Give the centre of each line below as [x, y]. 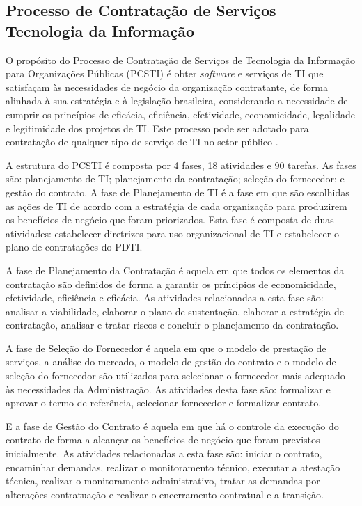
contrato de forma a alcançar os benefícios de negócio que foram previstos [163, 440]
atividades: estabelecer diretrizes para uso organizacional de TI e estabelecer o [172, 233]
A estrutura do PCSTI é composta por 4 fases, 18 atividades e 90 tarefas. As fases [181, 165]
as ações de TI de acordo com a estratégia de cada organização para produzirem [176, 206]
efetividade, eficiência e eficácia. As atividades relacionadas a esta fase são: [165, 298]
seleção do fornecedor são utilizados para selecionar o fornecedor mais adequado [175, 375]
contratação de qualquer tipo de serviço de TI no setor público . [142, 142]
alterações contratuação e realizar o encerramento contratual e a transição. [165, 494]
